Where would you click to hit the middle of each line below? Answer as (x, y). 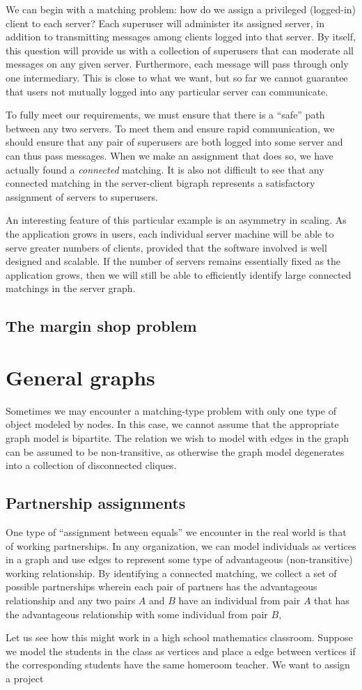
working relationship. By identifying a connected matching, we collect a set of (171, 573)
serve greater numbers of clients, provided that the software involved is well (166, 247)
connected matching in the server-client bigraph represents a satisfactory (160, 183)
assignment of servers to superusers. (82, 196)
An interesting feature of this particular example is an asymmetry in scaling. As (176, 220)
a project (25, 678)
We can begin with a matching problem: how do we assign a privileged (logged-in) (181, 9)
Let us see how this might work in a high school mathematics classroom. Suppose (179, 637)
